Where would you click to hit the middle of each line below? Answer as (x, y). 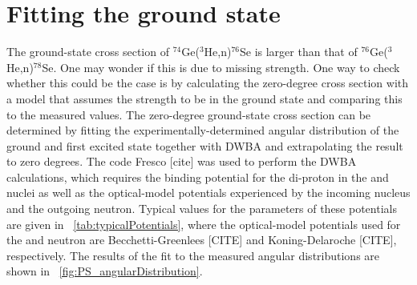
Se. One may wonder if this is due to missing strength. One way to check (221, 67)
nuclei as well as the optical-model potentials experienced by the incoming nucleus (208, 193)
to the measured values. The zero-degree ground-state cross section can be (189, 114)
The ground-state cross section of (88, 52)
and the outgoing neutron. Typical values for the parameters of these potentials (202, 209)
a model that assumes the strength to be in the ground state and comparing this (204, 98)
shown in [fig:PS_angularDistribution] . (105, 271)
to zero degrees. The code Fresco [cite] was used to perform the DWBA (182, 161)
